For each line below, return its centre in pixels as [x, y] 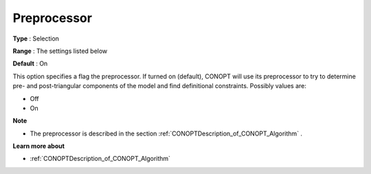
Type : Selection [36, 39]
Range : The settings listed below [60, 51]
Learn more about [39, 146]
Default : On [30, 64]
